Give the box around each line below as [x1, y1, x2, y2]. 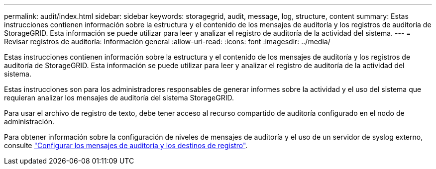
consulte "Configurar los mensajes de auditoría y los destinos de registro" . [4, 141, 248, 150]
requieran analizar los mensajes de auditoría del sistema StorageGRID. [4, 93, 234, 102]
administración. [4, 117, 54, 126]
